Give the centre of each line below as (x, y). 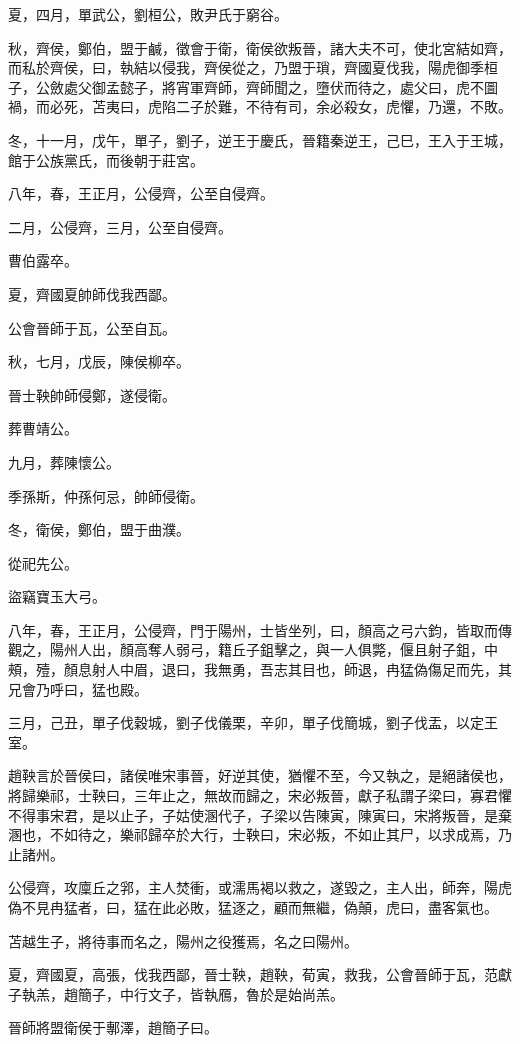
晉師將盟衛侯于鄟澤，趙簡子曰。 (113, 1027)
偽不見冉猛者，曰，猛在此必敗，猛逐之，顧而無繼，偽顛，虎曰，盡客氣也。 (253, 907)
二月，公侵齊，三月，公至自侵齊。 (120, 226)
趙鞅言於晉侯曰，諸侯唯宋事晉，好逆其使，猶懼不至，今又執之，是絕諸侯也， (260, 775)
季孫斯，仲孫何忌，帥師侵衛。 (106, 495)
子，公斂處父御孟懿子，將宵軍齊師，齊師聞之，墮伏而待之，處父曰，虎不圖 (253, 86)
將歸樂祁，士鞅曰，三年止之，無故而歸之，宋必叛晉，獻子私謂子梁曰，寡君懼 (260, 795)
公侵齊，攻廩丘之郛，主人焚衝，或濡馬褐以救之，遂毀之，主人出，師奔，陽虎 (260, 887)
